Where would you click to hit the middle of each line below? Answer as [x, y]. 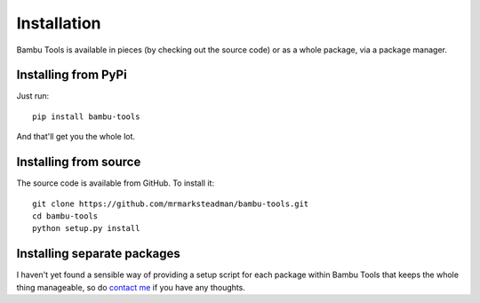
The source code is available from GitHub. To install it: [116, 183]
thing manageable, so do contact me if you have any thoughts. [131, 287]
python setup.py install [86, 228]
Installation [59, 23]
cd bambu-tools [65, 216]
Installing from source [79, 162]
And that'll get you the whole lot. [76, 137]
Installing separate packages [99, 254]
